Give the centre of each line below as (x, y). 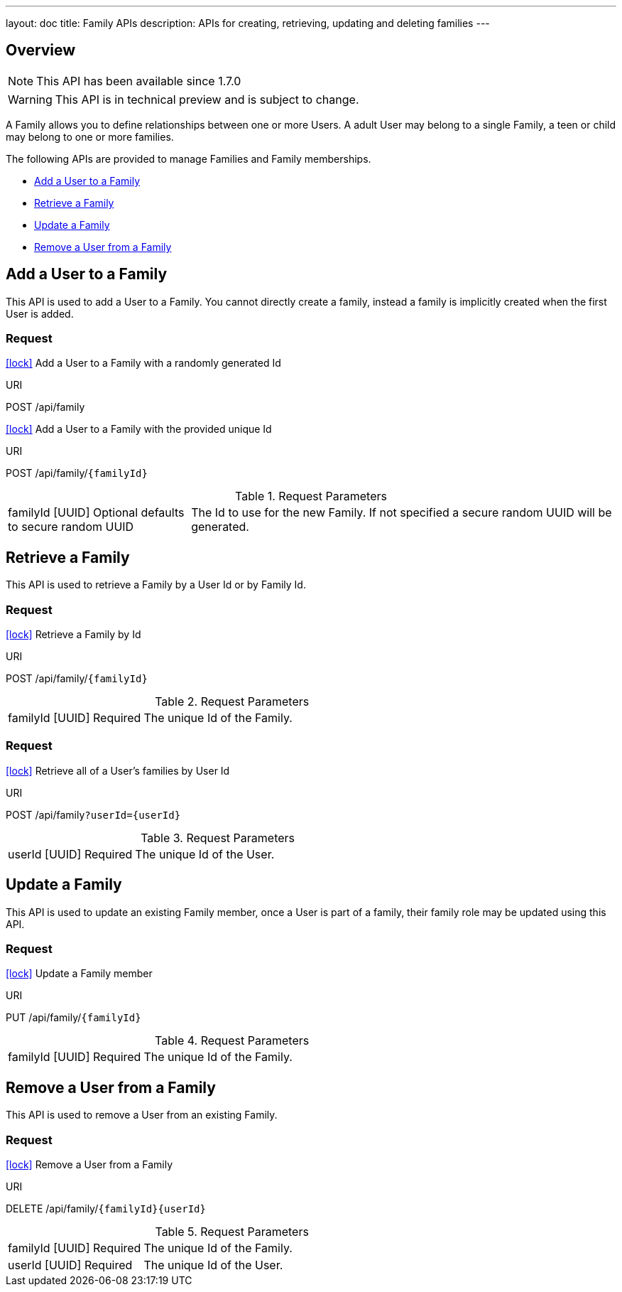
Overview (41, 50)
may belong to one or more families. (90, 136)
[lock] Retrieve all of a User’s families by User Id (118, 770)
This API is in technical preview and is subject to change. (207, 99)
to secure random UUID (71, 527)
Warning (30, 99)
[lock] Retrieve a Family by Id (73, 635)
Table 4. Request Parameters (232, 1041)
